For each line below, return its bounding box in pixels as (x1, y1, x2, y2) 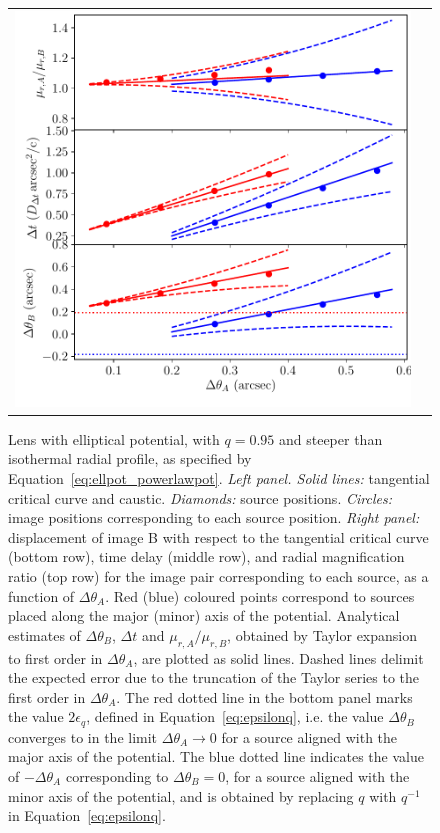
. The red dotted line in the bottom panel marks (116, 686, 413, 707)
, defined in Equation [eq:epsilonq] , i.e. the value (86, 706, 384, 727)
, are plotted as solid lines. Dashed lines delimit (133, 647, 424, 668)
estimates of (8, 624, 81, 645)
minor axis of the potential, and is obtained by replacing (8, 785, 354, 806)
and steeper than (278, 428, 383, 449)
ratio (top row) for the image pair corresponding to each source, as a (8, 566, 429, 586)
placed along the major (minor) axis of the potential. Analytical (8, 605, 400, 626)
